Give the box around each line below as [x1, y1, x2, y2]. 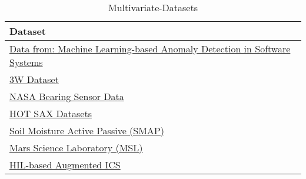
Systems [9, 55, 43, 69]
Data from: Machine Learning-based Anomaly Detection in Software [9, 42, 291, 55]
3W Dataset [9, 72, 59, 86]
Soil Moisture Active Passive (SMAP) [9, 124, 164, 137]
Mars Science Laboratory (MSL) [9, 141, 143, 154]
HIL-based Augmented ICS [9, 158, 121, 171]
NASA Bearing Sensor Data [9, 89, 124, 103]
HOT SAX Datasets [9, 107, 92, 120]
